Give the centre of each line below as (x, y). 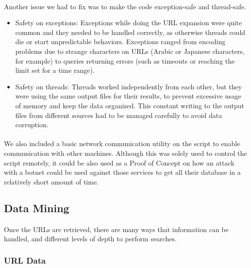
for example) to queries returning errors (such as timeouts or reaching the (125, 60)
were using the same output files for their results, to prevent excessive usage (128, 96)
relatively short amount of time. (51, 181)
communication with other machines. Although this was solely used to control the (125, 153)
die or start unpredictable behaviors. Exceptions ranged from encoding (120, 42)
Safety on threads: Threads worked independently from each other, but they (129, 86)
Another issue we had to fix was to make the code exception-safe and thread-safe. (125, 6)
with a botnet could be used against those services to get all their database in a (122, 172)
